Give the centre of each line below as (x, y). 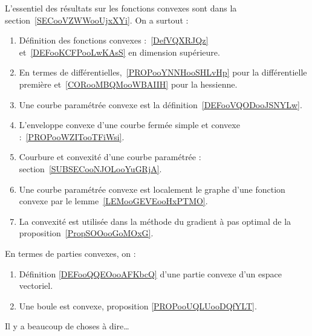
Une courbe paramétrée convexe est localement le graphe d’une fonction (152, 189)
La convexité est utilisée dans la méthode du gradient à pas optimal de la (155, 221)
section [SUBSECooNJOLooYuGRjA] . (90, 168)
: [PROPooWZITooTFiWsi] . (72, 136)
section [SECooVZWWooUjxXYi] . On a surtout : (97, 20)
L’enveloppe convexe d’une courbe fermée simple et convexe (129, 125)
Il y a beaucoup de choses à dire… (67, 326)
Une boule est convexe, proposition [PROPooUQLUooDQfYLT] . (138, 305)
